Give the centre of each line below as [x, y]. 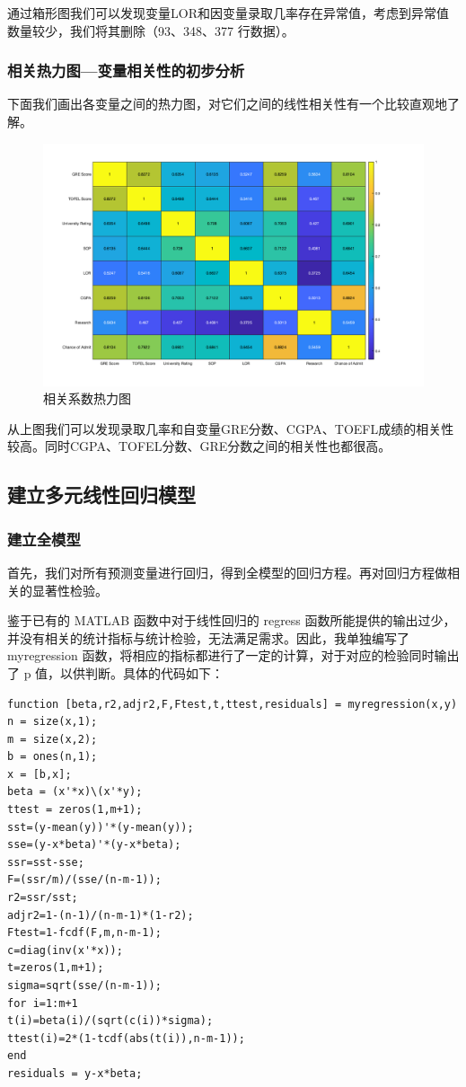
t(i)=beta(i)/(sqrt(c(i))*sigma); [110, 1021]
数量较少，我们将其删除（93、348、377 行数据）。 [151, 30]
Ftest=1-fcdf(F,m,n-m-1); [84, 933]
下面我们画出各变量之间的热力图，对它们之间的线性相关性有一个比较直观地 [227, 104]
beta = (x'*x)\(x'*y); [75, 792]
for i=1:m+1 [43, 1003]
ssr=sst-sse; [46, 862]
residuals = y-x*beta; [75, 1073]
